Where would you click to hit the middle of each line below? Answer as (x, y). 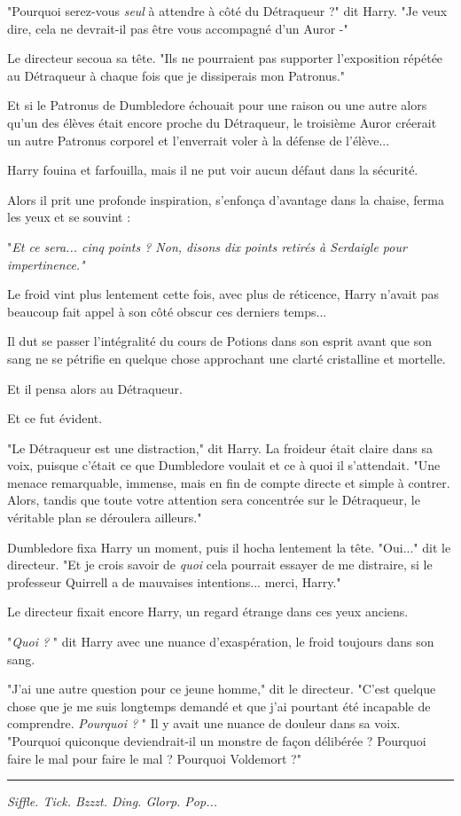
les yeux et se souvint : (69, 217)
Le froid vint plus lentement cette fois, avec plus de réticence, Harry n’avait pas (223, 294)
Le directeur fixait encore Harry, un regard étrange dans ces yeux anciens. (208, 612)
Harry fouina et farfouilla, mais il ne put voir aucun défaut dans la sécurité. (213, 170)
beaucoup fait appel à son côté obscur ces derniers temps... (167, 311)
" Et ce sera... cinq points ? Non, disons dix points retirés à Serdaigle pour (207, 246)
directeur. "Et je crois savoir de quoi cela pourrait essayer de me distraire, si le (220, 565)
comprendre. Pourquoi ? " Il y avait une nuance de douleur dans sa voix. (204, 723)
